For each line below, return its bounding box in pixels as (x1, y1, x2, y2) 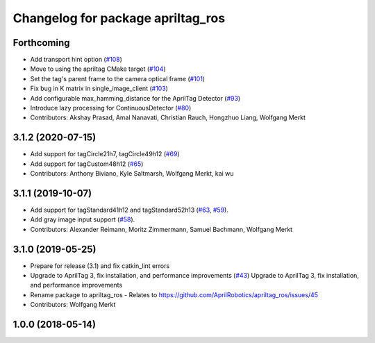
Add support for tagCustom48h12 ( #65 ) (30, 160, 144, 168)
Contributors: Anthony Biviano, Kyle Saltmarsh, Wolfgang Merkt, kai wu (30, 169, 234, 178)
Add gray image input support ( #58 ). (30, 215, 135, 224)
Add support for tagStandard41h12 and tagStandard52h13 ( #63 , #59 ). (30, 206, 228, 214)
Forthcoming (12, 37, 70, 49)
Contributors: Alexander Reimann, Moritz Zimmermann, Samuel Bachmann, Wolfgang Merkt (30, 225, 293, 233)
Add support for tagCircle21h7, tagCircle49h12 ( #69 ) (30, 150, 180, 158)
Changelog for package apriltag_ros (12, 10, 226, 26)
